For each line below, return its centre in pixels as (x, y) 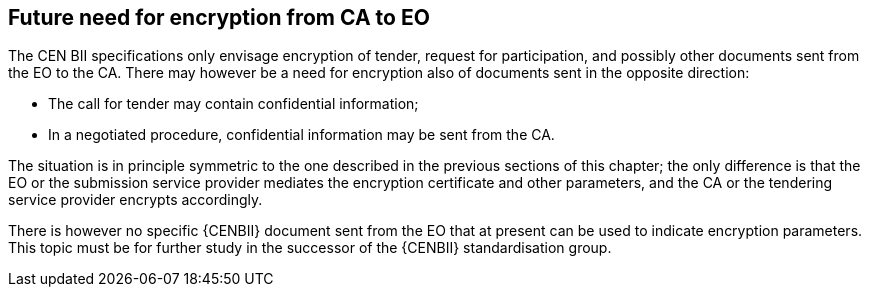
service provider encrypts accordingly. (135, 200)
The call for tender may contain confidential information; (233, 104)
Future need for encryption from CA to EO (219, 17)
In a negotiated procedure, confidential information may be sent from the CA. (301, 135)
